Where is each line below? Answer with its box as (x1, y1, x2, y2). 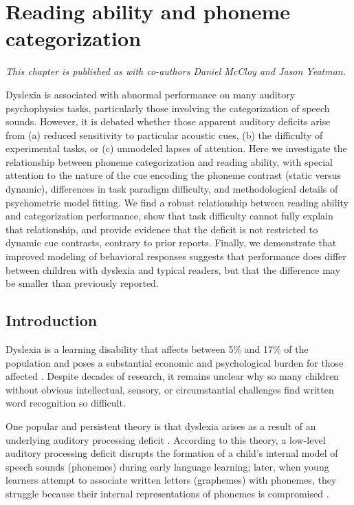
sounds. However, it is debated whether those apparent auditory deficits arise (5, 114, 331, 129)
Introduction (5, 310, 98, 331)
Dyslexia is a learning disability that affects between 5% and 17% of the (5, 342, 309, 356)
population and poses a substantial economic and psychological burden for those (5, 355, 344, 369)
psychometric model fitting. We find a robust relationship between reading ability (5, 195, 349, 209)
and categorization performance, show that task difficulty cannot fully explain (5, 208, 333, 223)
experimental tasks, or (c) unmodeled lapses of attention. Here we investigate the (5, 141, 347, 155)
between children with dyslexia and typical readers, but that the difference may (5, 262, 340, 277)
